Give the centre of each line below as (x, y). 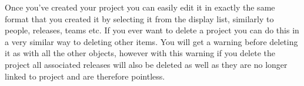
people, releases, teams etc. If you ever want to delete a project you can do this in (152, 30)
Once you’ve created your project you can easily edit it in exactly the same (140, 7)
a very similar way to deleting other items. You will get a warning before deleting (151, 41)
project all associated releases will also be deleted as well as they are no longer (146, 64)
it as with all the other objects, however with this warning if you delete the (140, 53)
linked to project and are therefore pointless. (85, 76)
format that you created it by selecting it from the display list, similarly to (139, 18)
